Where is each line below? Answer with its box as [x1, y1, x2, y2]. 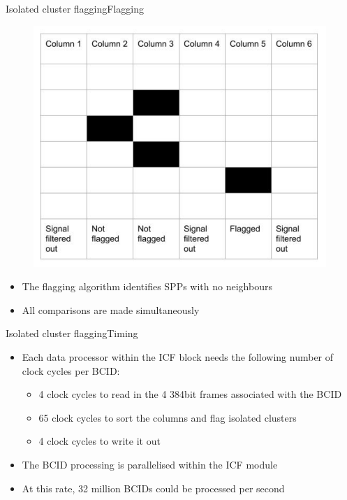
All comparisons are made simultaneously [22, 302, 200, 317]
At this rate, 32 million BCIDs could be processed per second [22, 480, 285, 495]
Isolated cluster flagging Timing [6, 326, 138, 341]
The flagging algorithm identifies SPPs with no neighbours [22, 279, 272, 294]
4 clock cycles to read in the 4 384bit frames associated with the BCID [38, 387, 342, 401]
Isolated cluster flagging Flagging [6, 1, 144, 15]
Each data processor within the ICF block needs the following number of [22, 349, 334, 364]
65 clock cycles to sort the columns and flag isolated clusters [38, 410, 297, 424]
